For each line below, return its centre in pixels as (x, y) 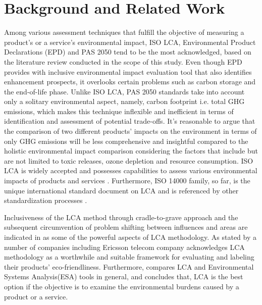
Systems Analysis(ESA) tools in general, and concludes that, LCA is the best (124, 276)
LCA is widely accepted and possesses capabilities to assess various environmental (131, 170)
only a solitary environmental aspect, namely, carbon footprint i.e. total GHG (124, 101)
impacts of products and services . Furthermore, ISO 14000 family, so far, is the (127, 181)
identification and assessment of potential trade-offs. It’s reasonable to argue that (130, 121)
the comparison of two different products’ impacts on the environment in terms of (130, 131)
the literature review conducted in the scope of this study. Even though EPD (123, 61)
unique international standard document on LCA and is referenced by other (121, 190)
